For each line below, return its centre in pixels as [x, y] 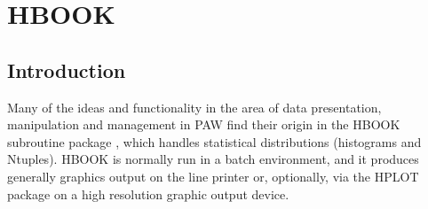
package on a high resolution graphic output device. [148, 194]
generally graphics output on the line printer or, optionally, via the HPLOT [213, 176]
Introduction [67, 70]
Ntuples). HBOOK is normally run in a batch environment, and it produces [213, 159]
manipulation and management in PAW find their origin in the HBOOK [204, 124]
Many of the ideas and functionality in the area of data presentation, [194, 107]
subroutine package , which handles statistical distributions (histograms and [214, 141]
